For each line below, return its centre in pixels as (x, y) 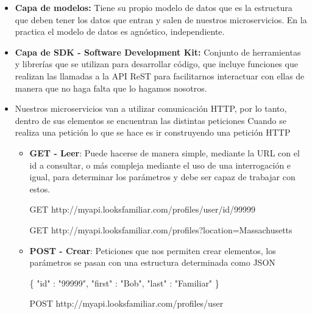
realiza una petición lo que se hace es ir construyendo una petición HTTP (153, 132)
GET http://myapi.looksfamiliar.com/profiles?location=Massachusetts (161, 229)
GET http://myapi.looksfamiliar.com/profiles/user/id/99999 (143, 209)
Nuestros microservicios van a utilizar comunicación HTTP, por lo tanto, (151, 108)
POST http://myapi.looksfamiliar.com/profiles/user (126, 303)
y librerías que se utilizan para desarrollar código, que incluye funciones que (156, 64)
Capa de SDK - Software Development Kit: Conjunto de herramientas (158, 52)
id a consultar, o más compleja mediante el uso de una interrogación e (160, 165)
